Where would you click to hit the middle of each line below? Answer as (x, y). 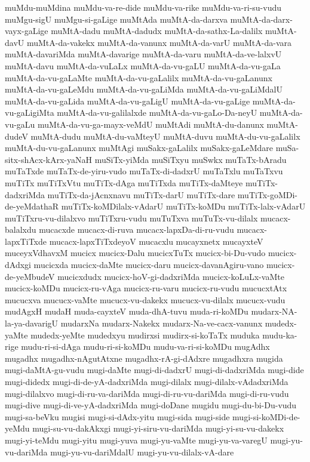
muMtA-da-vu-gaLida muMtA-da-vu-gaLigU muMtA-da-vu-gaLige (128, 101)
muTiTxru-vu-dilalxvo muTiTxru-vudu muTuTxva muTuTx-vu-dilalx (131, 218)
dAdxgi (18, 265)
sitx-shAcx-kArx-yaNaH (49, 159)
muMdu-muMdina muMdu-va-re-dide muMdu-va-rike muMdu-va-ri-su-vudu (143, 7)
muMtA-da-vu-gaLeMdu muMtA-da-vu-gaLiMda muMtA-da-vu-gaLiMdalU (144, 89)
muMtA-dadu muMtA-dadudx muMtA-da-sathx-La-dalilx (157, 31)
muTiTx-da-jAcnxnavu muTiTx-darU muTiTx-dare (141, 194)
